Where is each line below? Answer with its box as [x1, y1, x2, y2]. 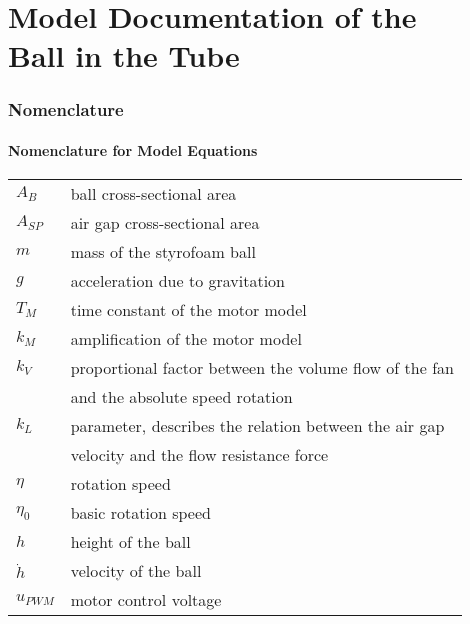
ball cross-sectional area [70, 182, 237, 206]
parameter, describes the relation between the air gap [70, 414, 445, 438]
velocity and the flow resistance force [70, 443, 329, 467]
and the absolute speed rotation [70, 385, 293, 409]
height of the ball [70, 530, 191, 554]
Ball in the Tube [8, 35, 240, 76]
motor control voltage [70, 588, 222, 612]
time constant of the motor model [70, 298, 307, 322]
